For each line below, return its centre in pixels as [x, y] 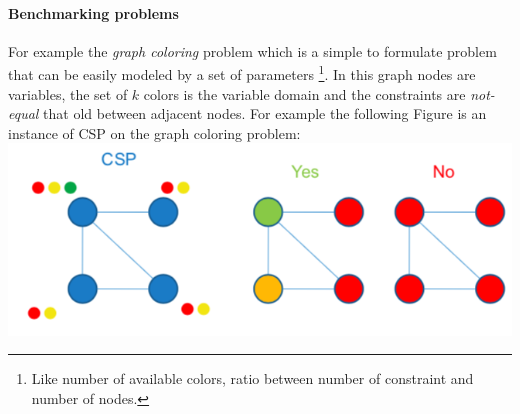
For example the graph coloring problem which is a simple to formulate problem [252, 50]
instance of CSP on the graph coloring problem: [154, 132]
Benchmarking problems [93, 12]
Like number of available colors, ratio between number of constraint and [252, 378]
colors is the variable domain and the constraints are [304, 93]
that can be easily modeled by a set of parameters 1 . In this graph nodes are [242, 73]
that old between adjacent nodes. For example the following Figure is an [265, 113]
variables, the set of [68, 93]
